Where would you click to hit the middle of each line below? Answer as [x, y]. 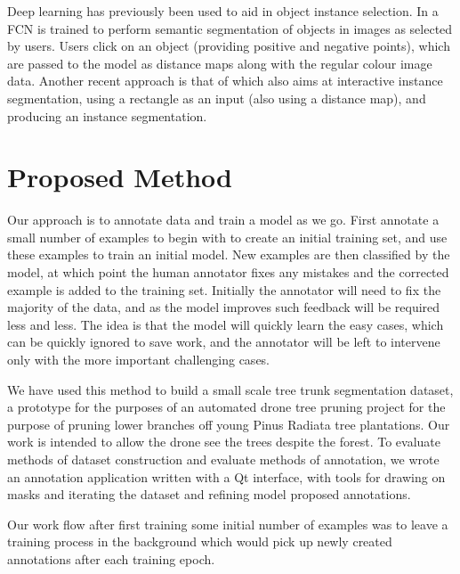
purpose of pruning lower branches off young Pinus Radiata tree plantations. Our [229, 424]
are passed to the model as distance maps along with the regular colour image [220, 63]
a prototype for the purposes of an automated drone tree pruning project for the [226, 407]
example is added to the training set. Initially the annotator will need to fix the [224, 289]
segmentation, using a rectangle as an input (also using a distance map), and [217, 98]
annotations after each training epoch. [111, 558]
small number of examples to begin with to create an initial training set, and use [227, 237]
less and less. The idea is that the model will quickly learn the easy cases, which [226, 324]
